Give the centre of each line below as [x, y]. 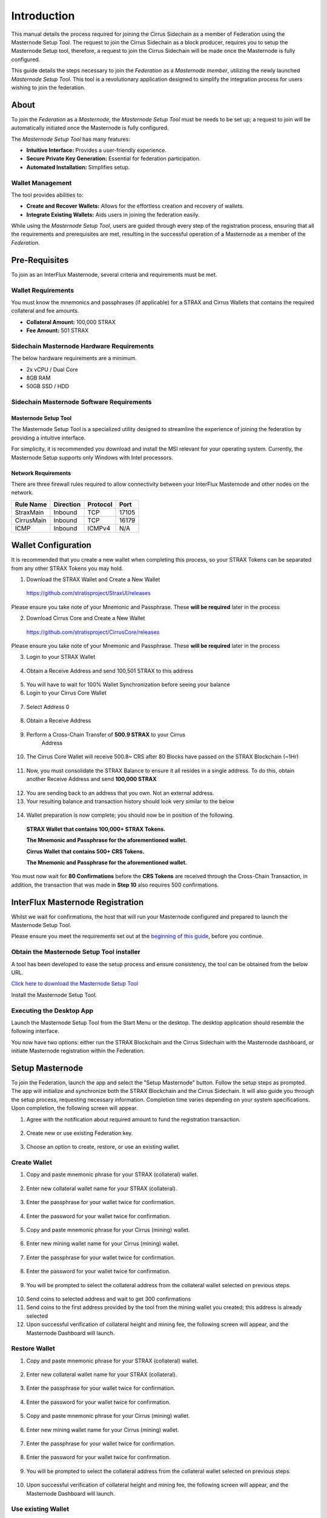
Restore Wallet [33, 1349]
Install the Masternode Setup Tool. [54, 995]
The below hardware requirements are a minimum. [74, 358]
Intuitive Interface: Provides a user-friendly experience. [96, 150]
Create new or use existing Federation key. [80, 1133]
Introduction [43, 16]
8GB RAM [38, 378]
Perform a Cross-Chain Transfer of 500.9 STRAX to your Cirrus [106, 734]
